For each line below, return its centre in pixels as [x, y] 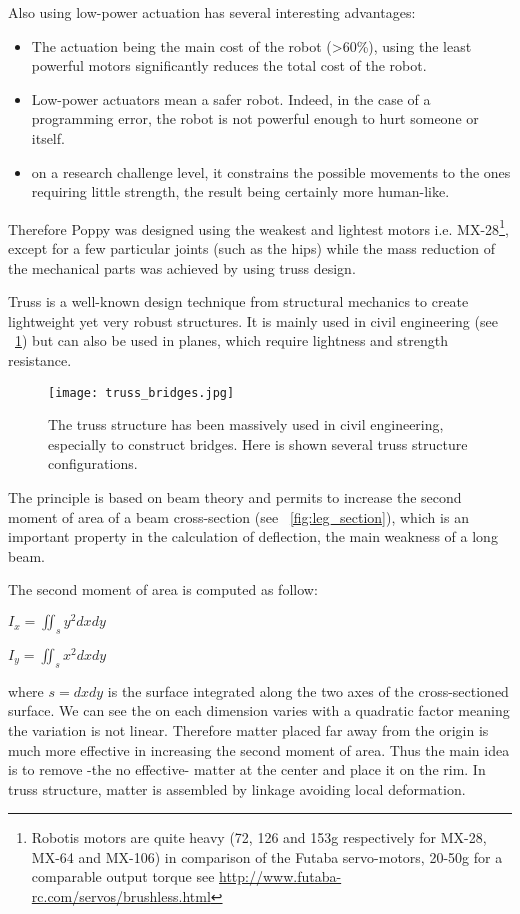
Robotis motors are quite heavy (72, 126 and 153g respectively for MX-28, [259, 837]
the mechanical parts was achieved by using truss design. [182, 267]
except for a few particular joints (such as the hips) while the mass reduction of [252, 248]
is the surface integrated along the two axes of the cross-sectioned [308, 690]
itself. [48, 137]
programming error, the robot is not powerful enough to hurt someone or [255, 118]
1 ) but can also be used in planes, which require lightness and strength [232, 340]
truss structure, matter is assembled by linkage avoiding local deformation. [237, 788]
